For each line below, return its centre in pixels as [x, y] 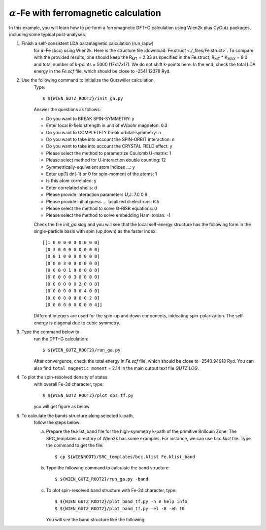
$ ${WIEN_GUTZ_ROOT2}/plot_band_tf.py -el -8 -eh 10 [120, 509]
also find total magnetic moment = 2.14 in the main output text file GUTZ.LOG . [116, 368]
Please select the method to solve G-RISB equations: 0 [101, 208]
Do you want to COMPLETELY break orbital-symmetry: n [103, 132]
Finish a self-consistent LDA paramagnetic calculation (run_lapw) [87, 43]
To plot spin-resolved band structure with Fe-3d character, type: [111, 490]
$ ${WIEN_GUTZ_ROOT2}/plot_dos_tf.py [88, 395]
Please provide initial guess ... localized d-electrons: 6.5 [103, 201]
